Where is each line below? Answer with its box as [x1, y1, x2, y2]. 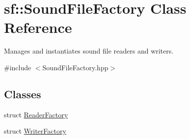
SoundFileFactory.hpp [42, 62, 109, 72]
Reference [4, 17, 72, 37]
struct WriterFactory [4, 126, 66, 136]
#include [4, 62, 31, 72]
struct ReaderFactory [4, 109, 68, 119]
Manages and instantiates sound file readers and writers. [4, 46, 174, 56]
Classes [4, 86, 41, 101]
